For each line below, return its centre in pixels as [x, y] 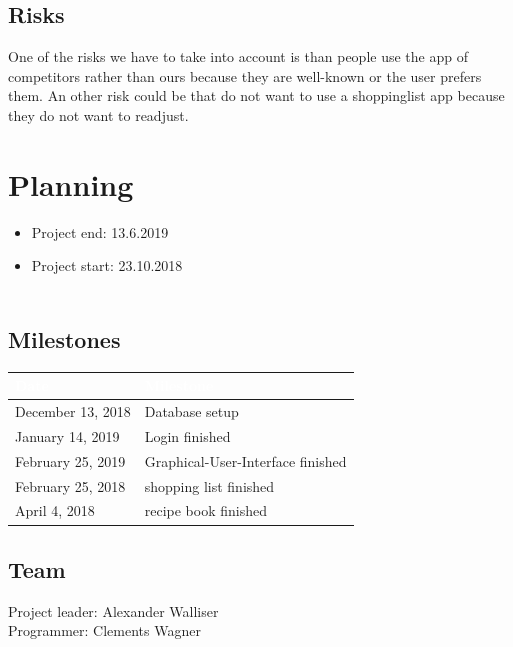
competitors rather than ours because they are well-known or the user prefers [245, 75]
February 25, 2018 [70, 485]
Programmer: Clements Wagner [104, 630]
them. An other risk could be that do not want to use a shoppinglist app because [256, 95]
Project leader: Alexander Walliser [113, 610]
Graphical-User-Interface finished [245, 460]
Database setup [191, 411]
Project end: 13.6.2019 [100, 231]
